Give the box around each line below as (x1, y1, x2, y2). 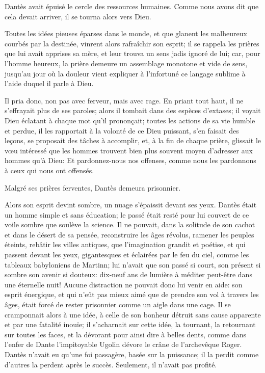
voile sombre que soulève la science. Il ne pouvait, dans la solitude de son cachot (5, 219, 255, 230)
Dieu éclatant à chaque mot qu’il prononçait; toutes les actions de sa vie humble (5, 115, 255, 125)
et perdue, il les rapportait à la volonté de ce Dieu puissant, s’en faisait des (5, 125, 239, 136)
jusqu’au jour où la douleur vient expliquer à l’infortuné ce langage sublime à (5, 68, 246, 78)
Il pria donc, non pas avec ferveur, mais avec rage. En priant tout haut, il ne (5, 95, 244, 105)
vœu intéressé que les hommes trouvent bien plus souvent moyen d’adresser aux (5, 145, 253, 155)
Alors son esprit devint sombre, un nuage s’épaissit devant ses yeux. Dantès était (5, 199, 257, 210)
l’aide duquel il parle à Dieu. (5, 78, 94, 89)
